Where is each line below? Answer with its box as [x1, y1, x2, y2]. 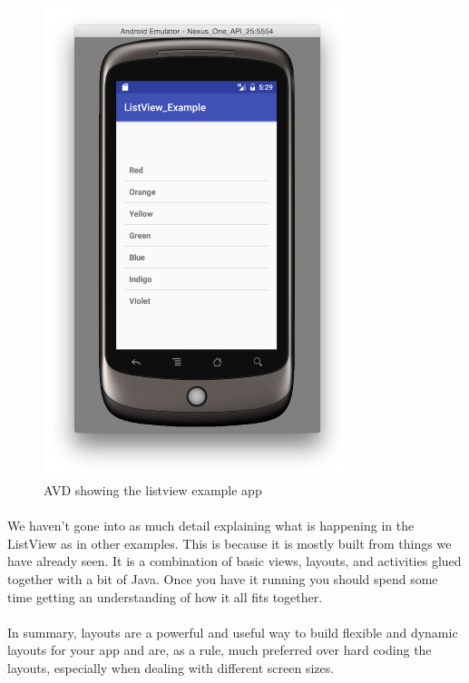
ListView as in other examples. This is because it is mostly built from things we [7, 533, 452, 552]
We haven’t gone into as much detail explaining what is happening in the [7, 516, 415, 535]
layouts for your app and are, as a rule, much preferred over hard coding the [7, 640, 432, 659]
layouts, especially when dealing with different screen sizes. [7, 658, 335, 677]
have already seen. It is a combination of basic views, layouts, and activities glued [7, 551, 462, 571]
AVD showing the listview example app [44, 480, 262, 499]
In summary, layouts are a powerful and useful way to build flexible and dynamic [7, 622, 458, 641]
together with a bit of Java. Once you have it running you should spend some [7, 569, 438, 588]
